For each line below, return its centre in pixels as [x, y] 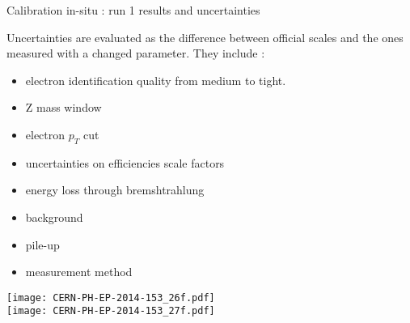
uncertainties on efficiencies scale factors [125, 162]
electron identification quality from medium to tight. [156, 80]
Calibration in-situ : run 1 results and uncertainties [133, 10]
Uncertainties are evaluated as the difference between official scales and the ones [205, 37]
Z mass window [63, 107]
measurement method [79, 272]
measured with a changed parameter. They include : [136, 53]
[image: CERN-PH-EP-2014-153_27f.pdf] [111, 311]
